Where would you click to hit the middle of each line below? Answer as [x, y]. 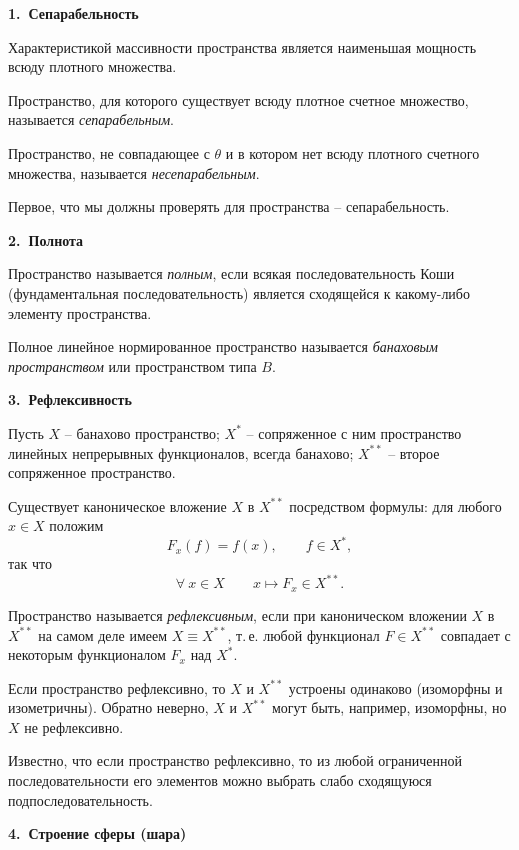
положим [76, 525]
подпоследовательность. [80, 799]
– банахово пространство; [142, 432]
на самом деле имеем [103, 634]
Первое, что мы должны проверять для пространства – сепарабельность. [229, 206]
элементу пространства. [80, 312]
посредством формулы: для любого [395, 505]
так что [30, 563]
